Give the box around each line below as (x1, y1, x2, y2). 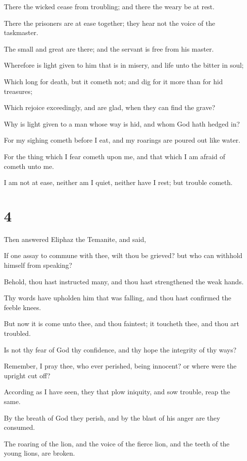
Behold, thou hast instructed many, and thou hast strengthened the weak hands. (4, 276, 244, 286)
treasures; (4, 86, 33, 96)
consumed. (4, 422, 35, 432)
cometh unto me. (4, 161, 54, 171)
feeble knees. (4, 302, 41, 312)
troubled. (4, 328, 31, 338)
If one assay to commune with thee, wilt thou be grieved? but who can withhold (4, 250, 243, 260)
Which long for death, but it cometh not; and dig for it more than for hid (4, 76, 223, 86)
